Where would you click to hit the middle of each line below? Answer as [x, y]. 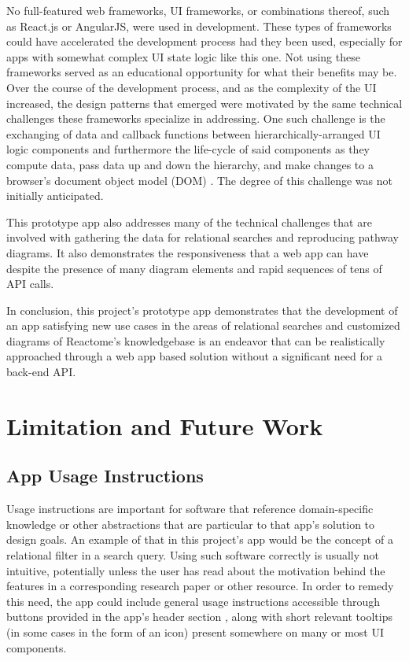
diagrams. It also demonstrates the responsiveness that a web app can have [188, 252]
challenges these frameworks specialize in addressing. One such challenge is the [196, 118]
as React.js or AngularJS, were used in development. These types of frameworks [199, 26]
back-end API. [41, 372]
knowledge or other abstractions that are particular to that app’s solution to [191, 524]
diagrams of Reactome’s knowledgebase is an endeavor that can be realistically [196, 340]
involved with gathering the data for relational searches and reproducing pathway [203, 237]
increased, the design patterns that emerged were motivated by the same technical [204, 103]
